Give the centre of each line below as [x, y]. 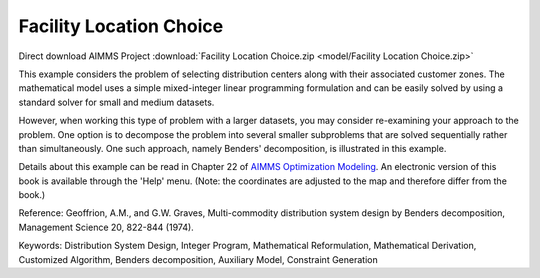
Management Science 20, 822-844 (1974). [106, 227]
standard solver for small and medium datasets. [116, 102]
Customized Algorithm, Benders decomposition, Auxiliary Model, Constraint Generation [198, 259]
